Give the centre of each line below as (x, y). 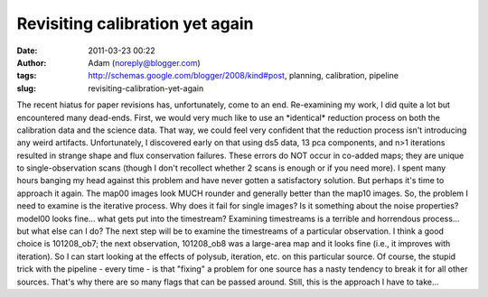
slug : (26, 88)
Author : (32, 62)
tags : (27, 76)
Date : (27, 51)
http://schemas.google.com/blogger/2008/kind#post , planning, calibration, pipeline (244, 76)
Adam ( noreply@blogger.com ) (144, 62)
